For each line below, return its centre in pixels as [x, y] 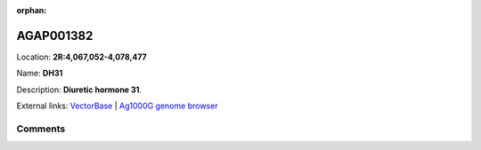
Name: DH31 [40, 73]
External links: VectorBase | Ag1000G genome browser [117, 106]
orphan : [32, 10]
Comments [41, 129]
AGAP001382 [55, 36]
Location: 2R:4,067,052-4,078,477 [82, 57]
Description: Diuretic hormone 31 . [79, 90]
